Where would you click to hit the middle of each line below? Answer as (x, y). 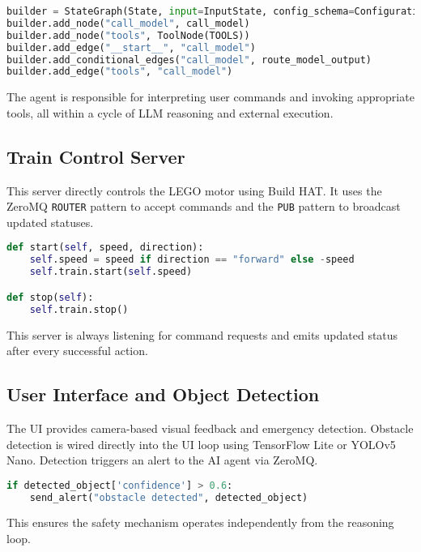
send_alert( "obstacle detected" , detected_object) (169, 497)
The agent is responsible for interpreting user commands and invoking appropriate (210, 97)
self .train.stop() (79, 309)
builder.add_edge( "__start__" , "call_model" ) (131, 47)
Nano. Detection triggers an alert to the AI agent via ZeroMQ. (162, 460)
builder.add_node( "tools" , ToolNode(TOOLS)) (128, 35)
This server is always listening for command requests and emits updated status (202, 334)
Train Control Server (96, 156)
